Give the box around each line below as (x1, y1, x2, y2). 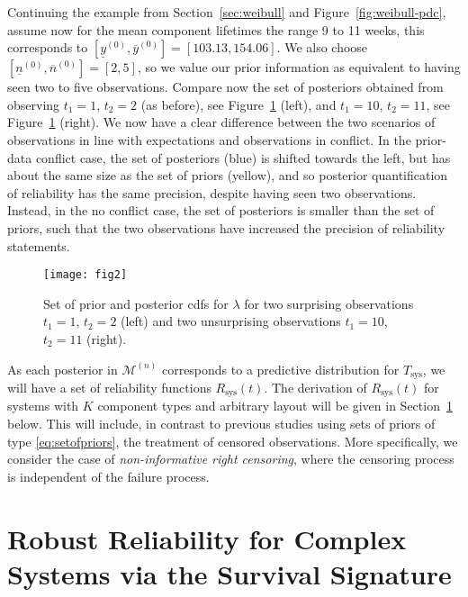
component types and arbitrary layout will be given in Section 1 (97, 396, 453, 415)
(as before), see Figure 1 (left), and (140, 95, 337, 113)
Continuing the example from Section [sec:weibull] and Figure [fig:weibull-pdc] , (7, 3, 446, 21)
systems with (7, 396, 79, 415)
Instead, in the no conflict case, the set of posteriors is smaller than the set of (7, 201, 435, 220)
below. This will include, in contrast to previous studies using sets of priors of (7, 414, 436, 433)
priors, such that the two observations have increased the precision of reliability (7, 218, 445, 237)
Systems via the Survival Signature (7, 555, 452, 592)
